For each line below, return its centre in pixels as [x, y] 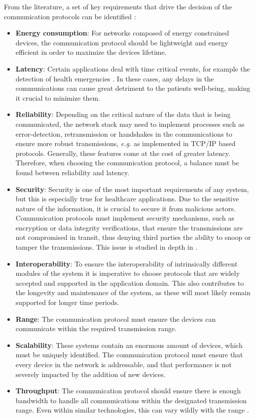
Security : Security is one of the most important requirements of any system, [132, 189]
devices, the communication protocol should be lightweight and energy [122, 42]
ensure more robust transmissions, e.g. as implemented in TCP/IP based [126, 143]
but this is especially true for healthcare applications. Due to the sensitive [127, 199]
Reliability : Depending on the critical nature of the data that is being [123, 114]
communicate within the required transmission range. [96, 328]
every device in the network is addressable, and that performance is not [124, 364]
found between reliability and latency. [73, 172]
